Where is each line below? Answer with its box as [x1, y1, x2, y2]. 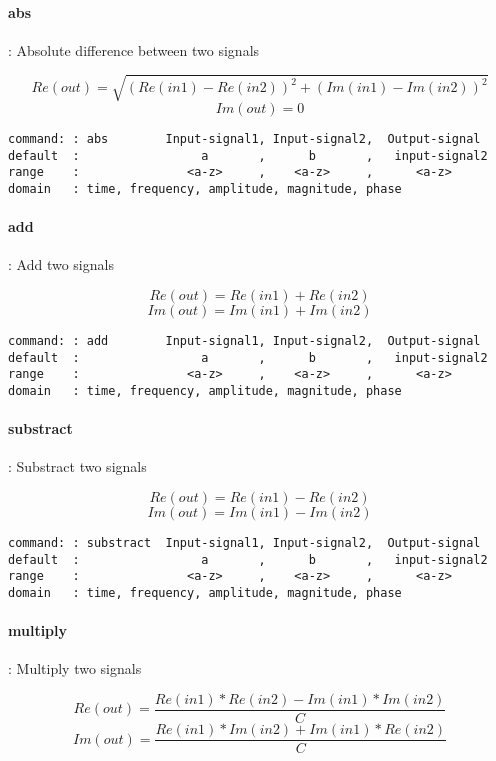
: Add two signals [8, 254, 114, 275]
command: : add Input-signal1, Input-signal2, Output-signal [8, 333, 481, 348]
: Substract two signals [8, 456, 147, 477]
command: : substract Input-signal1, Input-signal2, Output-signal [8, 535, 481, 550]
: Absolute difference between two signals [8, 39, 260, 60]
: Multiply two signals [8, 658, 142, 679]
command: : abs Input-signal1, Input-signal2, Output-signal [8, 131, 481, 146]
